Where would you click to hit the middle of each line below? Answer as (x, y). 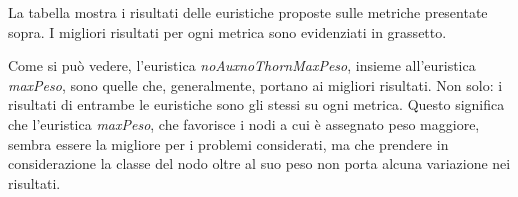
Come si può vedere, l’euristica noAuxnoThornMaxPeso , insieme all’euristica (242, 65)
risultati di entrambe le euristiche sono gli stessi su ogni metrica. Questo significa (256, 104)
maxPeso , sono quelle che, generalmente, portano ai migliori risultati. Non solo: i (255, 84)
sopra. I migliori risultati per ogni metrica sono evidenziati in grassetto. (227, 31)
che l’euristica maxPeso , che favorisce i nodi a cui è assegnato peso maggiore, (244, 123)
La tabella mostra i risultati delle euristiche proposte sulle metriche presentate (248, 12)
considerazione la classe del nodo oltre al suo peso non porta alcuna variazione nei (259, 163)
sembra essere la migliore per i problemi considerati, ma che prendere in (228, 143)
